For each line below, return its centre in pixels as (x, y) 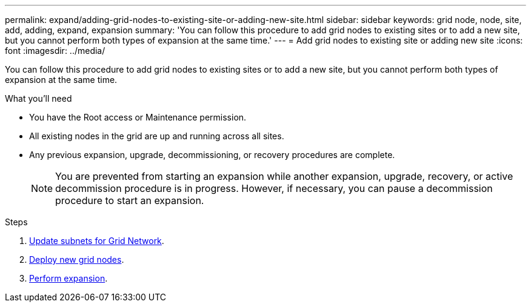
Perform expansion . (68, 278)
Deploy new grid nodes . (77, 259)
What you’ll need (38, 98)
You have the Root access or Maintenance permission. (138, 117)
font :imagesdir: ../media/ (55, 51)
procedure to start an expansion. (130, 200)
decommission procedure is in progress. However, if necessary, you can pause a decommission (274, 188)
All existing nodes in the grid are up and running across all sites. (157, 136)
